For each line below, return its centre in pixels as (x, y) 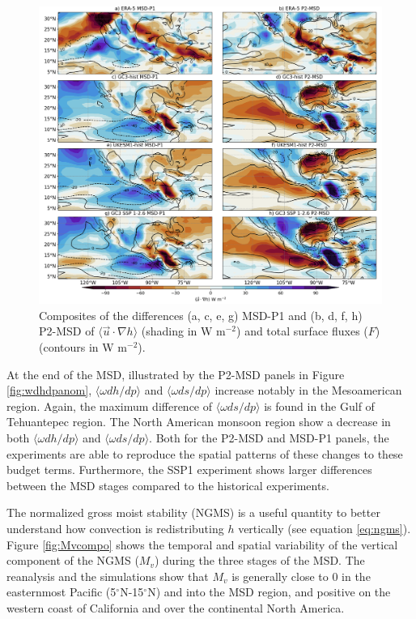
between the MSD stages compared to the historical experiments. (168, 485)
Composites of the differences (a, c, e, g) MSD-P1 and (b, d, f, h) (201, 315)
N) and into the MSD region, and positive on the (269, 592)
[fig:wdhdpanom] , (49, 390)
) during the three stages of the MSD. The (259, 560)
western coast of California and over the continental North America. (176, 607)
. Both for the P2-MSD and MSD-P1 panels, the (269, 438)
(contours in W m (83, 347)
